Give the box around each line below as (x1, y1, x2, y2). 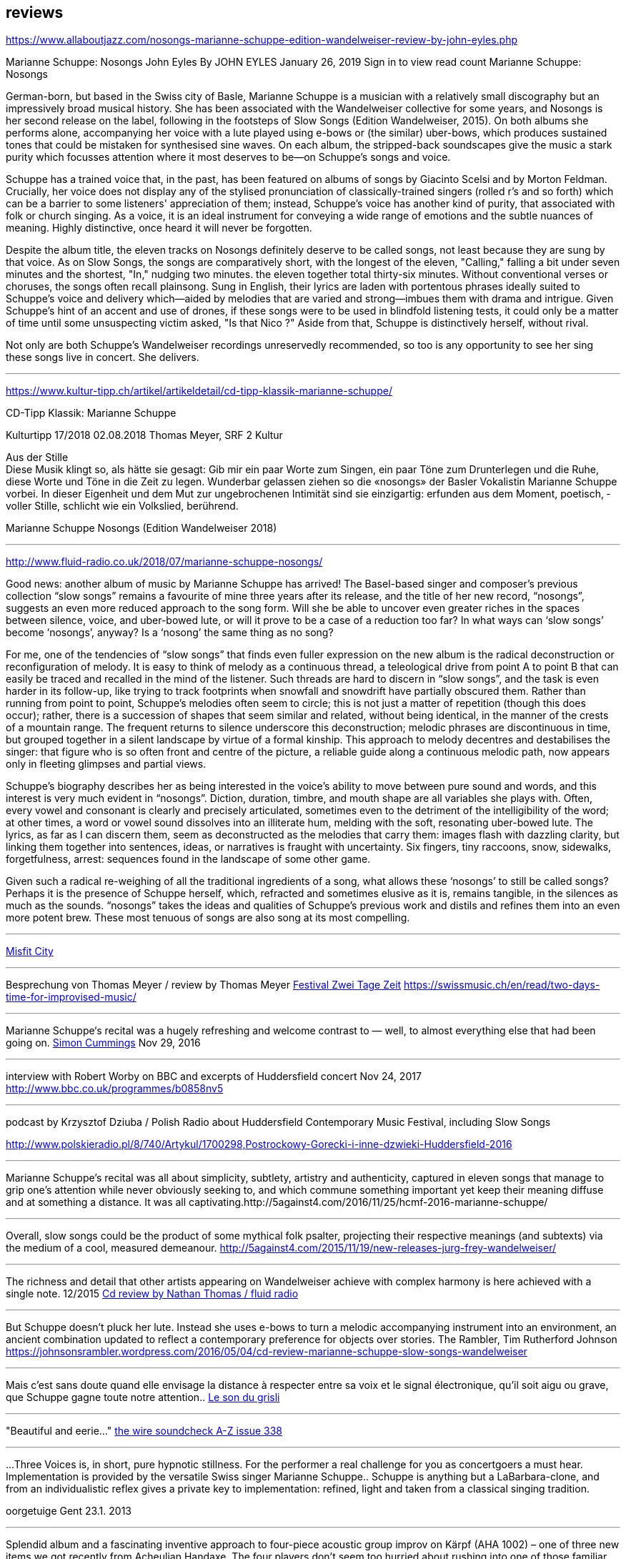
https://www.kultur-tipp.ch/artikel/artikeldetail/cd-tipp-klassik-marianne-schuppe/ (6, 385, 392, 397)
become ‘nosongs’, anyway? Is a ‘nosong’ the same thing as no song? (6, 626, 334, 639)
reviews (6, 4, 64, 21)
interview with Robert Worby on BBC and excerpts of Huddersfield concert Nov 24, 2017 (6, 1070, 422, 1083)
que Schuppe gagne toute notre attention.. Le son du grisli (6, 1391, 280, 1404)
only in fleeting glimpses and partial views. (6, 758, 207, 771)
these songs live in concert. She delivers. (6, 351, 199, 364)
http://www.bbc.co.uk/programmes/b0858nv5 (6, 1082, 224, 1095)
